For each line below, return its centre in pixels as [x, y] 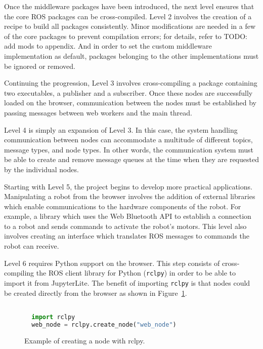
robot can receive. [32, 246]
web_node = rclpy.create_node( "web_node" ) [104, 324]
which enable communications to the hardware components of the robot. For [123, 206]
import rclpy [53, 317]
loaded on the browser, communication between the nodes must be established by [130, 103]
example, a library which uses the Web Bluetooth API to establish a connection [128, 216]
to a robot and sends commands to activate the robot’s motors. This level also [125, 226]
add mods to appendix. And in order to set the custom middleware [108, 46]
